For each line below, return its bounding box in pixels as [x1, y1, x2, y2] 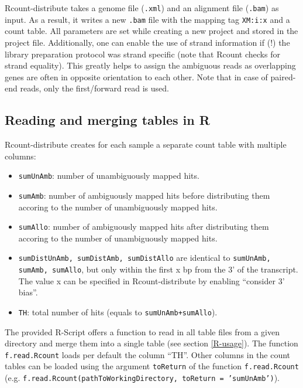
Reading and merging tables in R [5, 111, 210, 129]
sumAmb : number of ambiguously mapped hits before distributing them [18, 189, 270, 201]
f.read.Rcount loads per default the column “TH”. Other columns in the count [5, 348, 291, 360]
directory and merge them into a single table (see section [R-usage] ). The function [5, 337, 298, 349]
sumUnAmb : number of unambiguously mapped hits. [18, 169, 199, 182]
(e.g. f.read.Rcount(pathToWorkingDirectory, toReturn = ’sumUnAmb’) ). [5, 372, 280, 384]
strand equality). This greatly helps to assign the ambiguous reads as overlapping [5, 59, 296, 72]
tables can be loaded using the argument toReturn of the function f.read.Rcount [5, 360, 299, 372]
